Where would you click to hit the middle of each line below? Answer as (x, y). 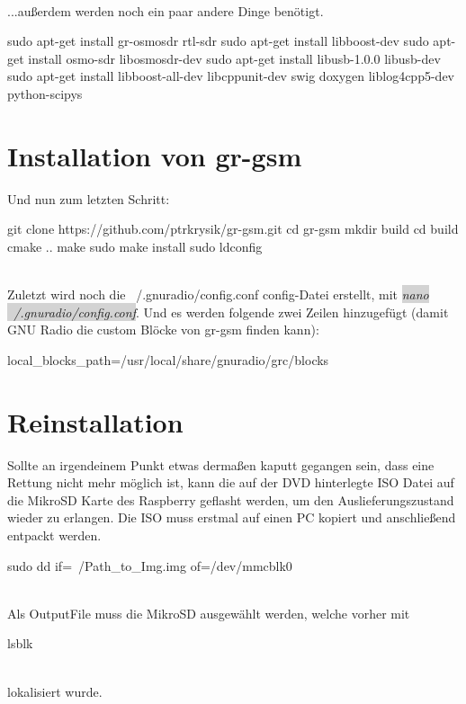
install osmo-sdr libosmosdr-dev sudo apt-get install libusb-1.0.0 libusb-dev (234, 58)
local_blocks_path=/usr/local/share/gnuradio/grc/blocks (168, 359)
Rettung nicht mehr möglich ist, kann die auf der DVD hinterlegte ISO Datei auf (231, 482)
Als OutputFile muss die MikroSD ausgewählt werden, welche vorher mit (209, 613)
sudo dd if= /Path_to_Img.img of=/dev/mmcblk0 (150, 565)
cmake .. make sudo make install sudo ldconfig (135, 246)
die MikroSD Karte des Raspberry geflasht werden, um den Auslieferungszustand (231, 499)
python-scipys (45, 93)
